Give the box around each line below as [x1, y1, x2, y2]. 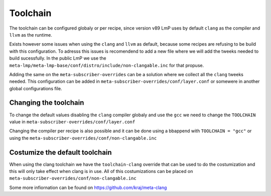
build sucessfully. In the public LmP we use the [9, 55, 106, 61]
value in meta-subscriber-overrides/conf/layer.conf [9, 118, 135, 125]
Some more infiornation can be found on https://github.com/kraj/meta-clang [9, 184, 167, 190]
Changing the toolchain [9, 98, 84, 107]
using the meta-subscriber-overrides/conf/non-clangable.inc [9, 135, 157, 141]
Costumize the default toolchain [9, 148, 112, 156]
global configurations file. [9, 85, 62, 91]
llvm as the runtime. [9, 32, 53, 38]
